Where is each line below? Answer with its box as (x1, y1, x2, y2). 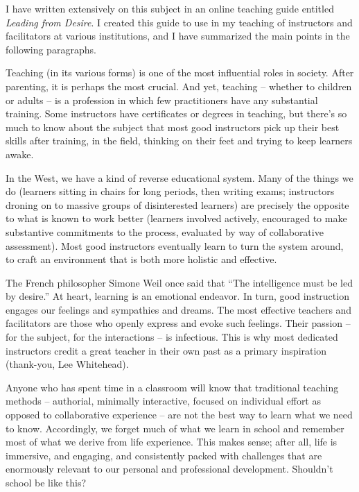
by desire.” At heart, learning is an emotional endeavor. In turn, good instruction (6, 289, 349, 303)
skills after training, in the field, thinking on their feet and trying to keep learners (6, 133, 353, 148)
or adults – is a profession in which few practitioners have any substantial (6, 92, 318, 107)
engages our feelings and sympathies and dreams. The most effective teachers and (6, 302, 352, 316)
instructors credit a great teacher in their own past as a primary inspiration (6, 343, 327, 357)
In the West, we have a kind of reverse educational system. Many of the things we (6, 170, 353, 185)
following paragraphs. (6, 42, 96, 56)
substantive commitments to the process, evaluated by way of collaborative (6, 224, 324, 239)
